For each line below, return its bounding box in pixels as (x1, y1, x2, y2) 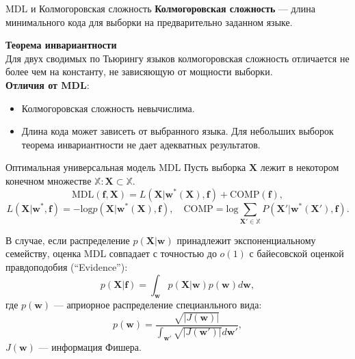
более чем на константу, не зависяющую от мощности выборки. (5, 64, 273, 79)
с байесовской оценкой (249, 246, 344, 261)
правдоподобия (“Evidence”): (5, 260, 128, 274)
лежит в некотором (260, 160, 339, 174)
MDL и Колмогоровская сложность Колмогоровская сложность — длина (5, 1, 315, 15)
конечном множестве (5, 173, 92, 187)
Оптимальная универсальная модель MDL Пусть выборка (5, 160, 246, 174)
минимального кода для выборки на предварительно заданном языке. (5, 14, 293, 29)
